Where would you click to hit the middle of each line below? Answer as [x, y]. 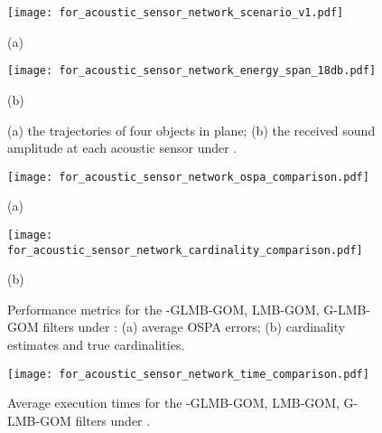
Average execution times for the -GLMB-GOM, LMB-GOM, [173, 403]
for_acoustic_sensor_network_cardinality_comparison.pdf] [185, 250]
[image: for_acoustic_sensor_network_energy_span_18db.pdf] [192, 71]
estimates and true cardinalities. [96, 345]
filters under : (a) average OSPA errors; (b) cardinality [194, 327]
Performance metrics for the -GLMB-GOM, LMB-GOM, [163, 309]
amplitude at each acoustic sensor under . [122, 148]
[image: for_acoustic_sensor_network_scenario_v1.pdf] [176, 13]
